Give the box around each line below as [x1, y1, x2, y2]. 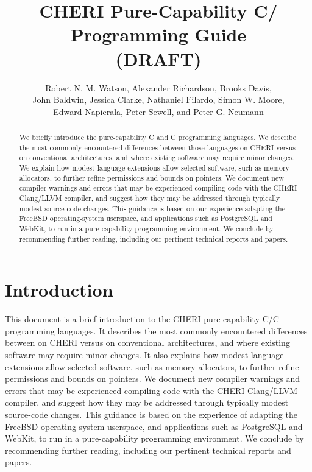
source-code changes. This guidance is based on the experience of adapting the [5, 407, 297, 420]
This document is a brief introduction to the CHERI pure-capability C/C [5, 312, 279, 325]
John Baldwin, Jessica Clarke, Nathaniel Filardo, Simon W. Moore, [32, 93, 285, 106]
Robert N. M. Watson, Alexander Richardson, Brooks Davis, [45, 81, 272, 94]
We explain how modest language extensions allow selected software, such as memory [19, 163, 289, 173]
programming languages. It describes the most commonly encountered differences [5, 324, 308, 337]
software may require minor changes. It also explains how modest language [5, 348, 284, 361]
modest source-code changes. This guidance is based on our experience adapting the [19, 203, 285, 213]
